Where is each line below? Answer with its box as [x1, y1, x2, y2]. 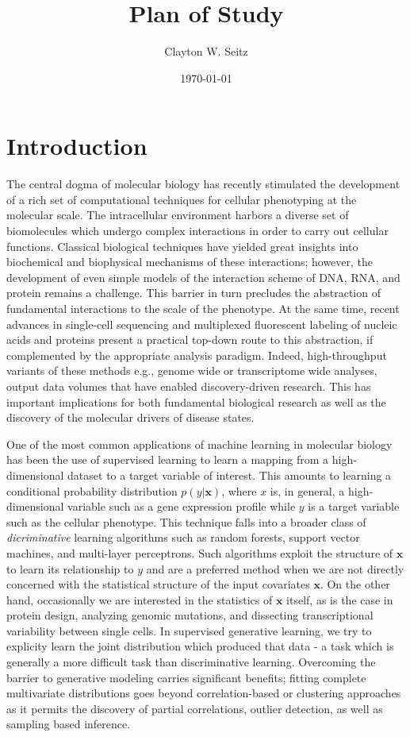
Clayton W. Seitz [164, 43, 248, 60]
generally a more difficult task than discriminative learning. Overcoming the [6, 654, 376, 670]
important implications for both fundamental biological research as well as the [6, 393, 386, 410]
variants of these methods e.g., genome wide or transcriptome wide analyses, [6, 362, 377, 379]
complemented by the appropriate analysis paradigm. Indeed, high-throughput [6, 346, 387, 363]
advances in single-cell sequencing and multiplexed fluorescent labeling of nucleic [6, 315, 397, 332]
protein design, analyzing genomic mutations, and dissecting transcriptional [6, 607, 374, 623]
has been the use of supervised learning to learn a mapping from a [6, 451, 329, 468]
